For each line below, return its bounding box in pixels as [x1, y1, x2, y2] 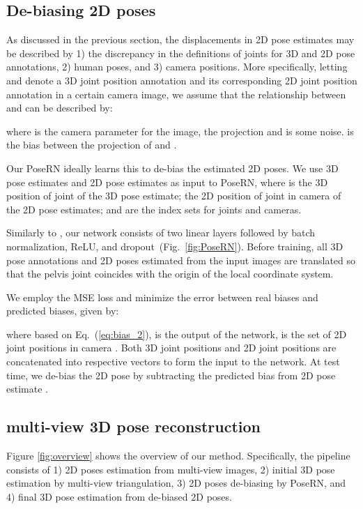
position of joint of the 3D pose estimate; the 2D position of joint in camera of [6, 188, 341, 203]
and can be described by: [6, 100, 113, 115]
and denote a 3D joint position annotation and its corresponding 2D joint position [6, 73, 357, 87]
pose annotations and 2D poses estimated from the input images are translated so [6, 252, 356, 267]
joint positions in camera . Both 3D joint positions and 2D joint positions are [6, 340, 337, 355]
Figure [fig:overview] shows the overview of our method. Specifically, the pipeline [6, 448, 350, 463]
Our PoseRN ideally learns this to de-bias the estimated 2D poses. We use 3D [6, 160, 339, 175]
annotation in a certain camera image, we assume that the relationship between [6, 86, 346, 101]
